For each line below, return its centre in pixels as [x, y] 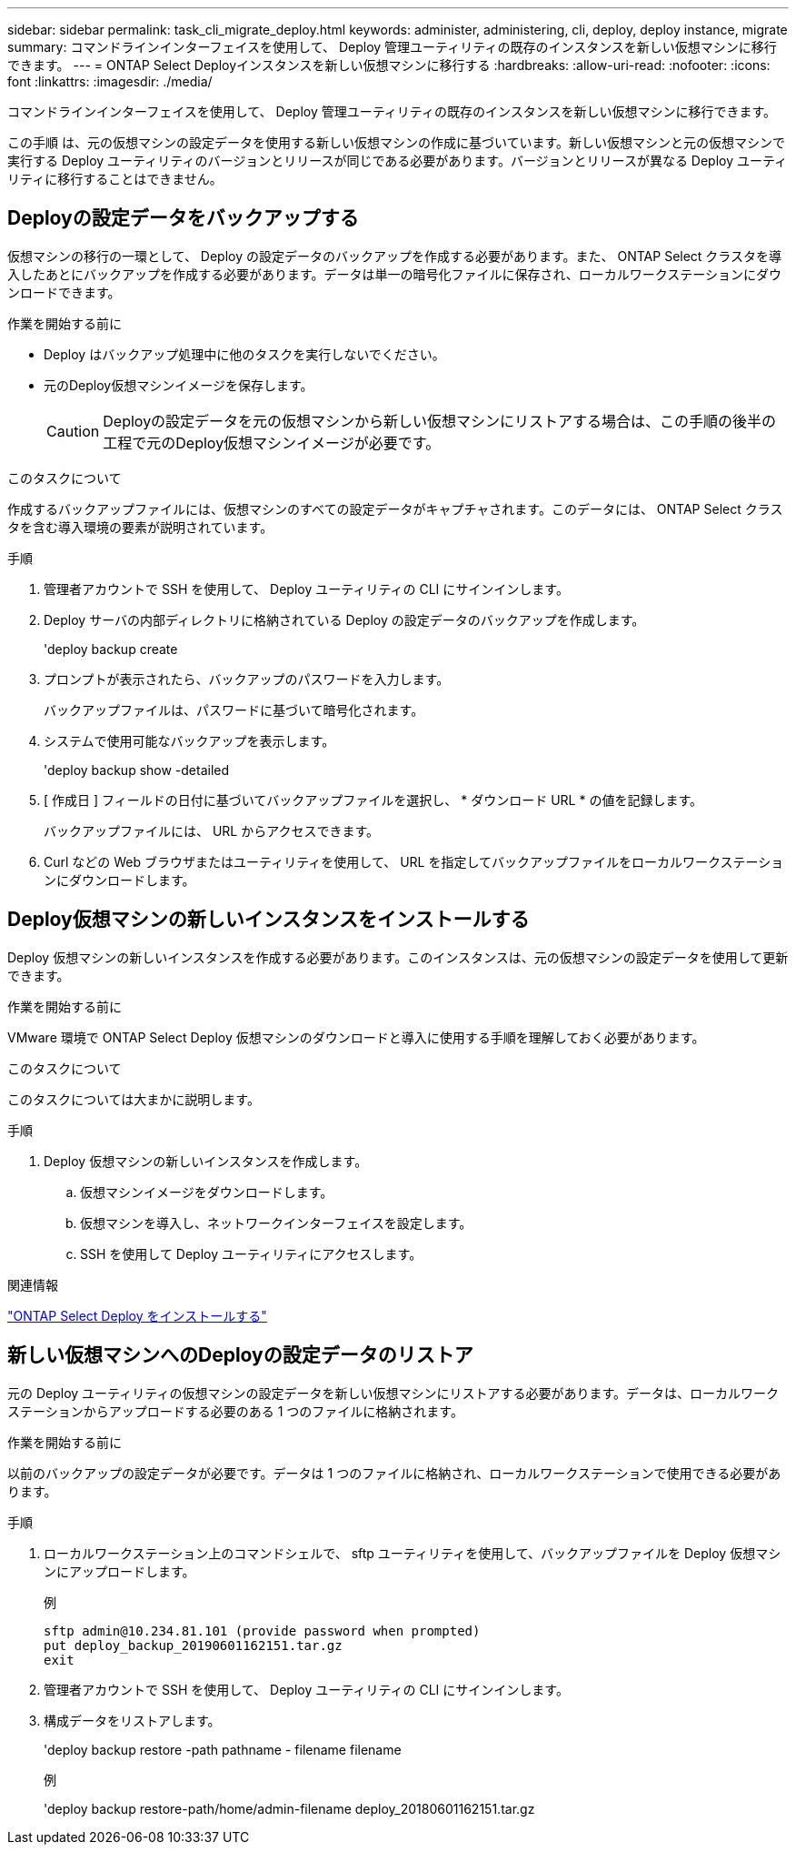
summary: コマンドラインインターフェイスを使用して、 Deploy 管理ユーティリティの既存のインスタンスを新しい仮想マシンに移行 [392, 47]
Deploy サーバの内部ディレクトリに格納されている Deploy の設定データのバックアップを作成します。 [344, 619]
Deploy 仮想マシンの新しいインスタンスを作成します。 [206, 1161]
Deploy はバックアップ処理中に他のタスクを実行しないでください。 [244, 354]
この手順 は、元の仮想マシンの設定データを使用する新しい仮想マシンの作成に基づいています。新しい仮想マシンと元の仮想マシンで [397, 142]
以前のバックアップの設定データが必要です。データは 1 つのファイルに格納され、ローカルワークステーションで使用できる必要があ [394, 1473]
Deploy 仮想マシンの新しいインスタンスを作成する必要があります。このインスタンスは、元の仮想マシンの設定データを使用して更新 [398, 957]
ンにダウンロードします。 [119, 880]
